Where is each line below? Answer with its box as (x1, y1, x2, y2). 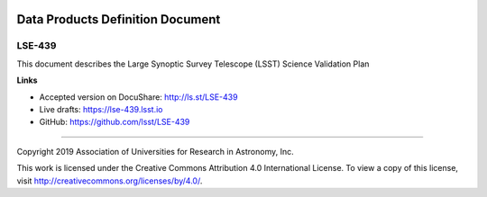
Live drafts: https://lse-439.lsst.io (39, 103, 163, 114)
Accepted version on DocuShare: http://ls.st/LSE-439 (39, 91, 238, 103)
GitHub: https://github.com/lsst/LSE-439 (39, 117, 190, 128)
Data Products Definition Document (16, 12, 221, 27)
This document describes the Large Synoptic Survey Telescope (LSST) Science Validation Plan (16, 58, 370, 69)
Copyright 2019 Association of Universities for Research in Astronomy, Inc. (16, 146, 294, 157)
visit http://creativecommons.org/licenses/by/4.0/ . (16, 175, 203, 186)
